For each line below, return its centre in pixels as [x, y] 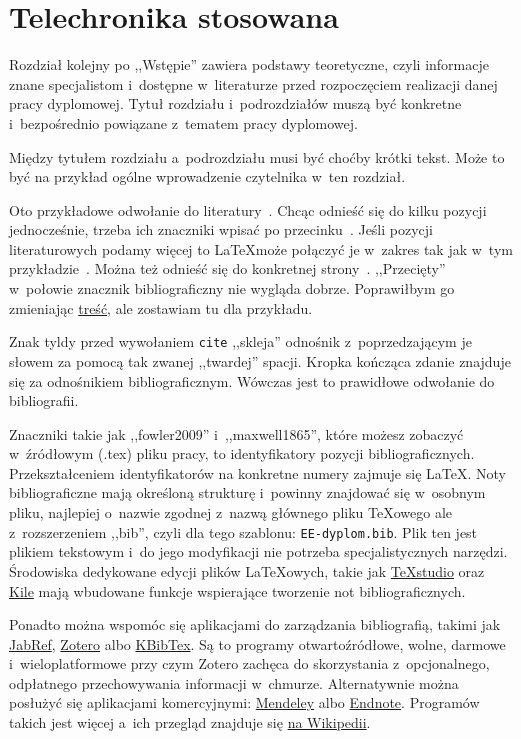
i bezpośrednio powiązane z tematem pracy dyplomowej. [183, 122]
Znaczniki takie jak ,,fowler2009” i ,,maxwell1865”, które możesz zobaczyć [236, 433]
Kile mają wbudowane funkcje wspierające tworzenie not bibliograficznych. [237, 590]
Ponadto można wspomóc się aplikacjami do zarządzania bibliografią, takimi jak [255, 624]
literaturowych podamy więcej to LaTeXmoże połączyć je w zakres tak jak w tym [261, 248]
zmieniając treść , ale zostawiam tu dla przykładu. [161, 307]
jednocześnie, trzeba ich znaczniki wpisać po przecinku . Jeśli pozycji [221, 229]
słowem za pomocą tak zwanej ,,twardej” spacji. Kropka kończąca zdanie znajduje [260, 360]
